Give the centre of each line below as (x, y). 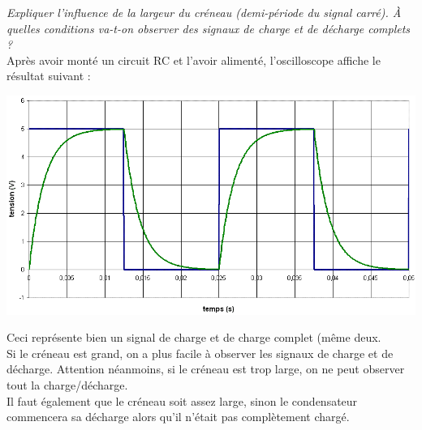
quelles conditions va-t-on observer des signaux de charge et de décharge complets (209, 28)
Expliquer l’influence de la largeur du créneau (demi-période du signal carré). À (204, 12)
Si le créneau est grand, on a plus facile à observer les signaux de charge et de (200, 353)
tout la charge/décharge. (67, 385)
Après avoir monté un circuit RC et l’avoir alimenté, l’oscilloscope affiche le (194, 60)
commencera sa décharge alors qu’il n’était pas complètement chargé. (178, 417)
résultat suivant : (49, 76)
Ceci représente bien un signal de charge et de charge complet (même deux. (194, 337)
